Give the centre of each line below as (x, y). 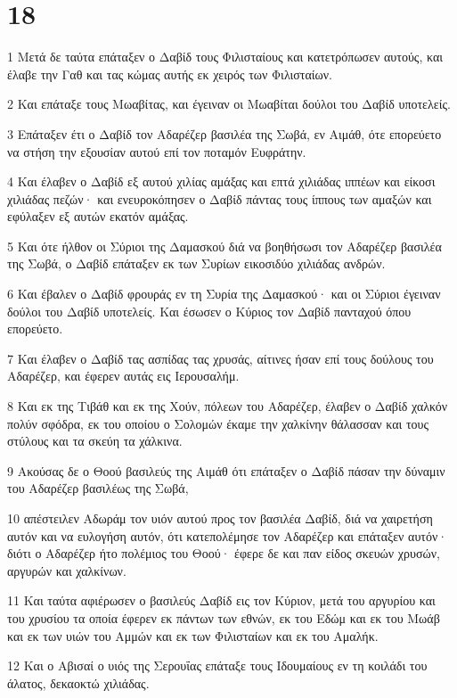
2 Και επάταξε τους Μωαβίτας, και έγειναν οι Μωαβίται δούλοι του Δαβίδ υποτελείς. (229, 104)
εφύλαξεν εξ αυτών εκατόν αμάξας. (98, 216)
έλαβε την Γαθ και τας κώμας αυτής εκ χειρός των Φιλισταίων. (170, 74)
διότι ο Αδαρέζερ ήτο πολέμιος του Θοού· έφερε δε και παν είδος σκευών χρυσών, (224, 553)
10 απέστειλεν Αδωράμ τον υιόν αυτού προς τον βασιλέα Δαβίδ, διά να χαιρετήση (220, 518)
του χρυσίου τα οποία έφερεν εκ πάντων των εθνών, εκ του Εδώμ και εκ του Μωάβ (224, 617)
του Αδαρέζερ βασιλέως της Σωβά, (98, 488)
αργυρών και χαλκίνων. (67, 570)
